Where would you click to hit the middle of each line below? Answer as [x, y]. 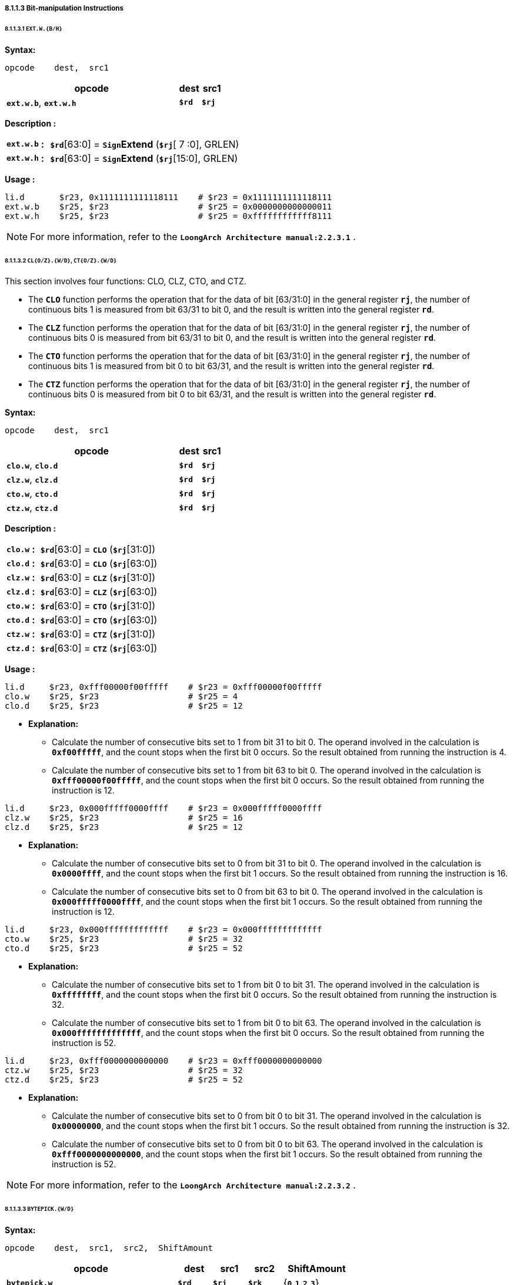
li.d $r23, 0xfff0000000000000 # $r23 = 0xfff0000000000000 [163, 1061]
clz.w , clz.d [32, 479]
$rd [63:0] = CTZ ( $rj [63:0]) [99, 648]
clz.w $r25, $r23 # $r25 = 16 [124, 818]
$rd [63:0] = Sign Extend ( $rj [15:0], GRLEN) [144, 158]
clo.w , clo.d [32, 465]
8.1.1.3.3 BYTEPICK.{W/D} [39, 1209]
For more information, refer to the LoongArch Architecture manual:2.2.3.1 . [193, 236]
